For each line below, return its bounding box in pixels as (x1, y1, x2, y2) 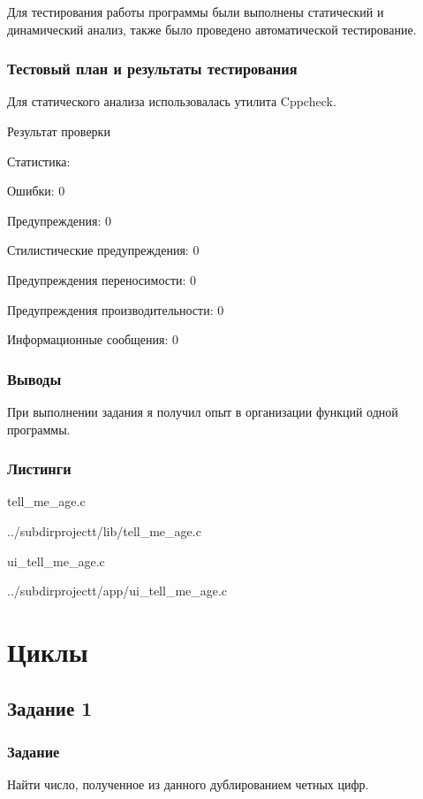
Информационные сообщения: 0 (7, 330, 178, 349)
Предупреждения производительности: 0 (7, 300, 224, 319)
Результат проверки (7, 122, 110, 140)
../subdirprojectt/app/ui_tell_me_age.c (7, 581, 228, 600)
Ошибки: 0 (7, 181, 65, 200)
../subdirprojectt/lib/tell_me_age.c (7, 521, 201, 540)
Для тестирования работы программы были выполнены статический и (7, 3, 384, 20)
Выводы (7, 367, 62, 389)
